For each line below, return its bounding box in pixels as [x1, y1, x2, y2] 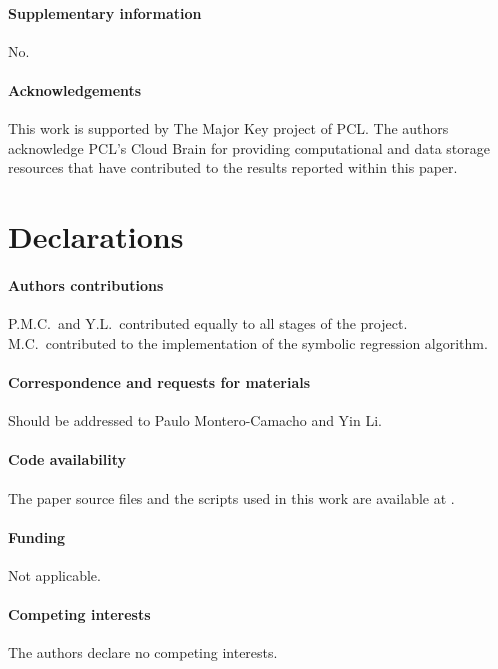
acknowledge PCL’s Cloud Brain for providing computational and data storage [8, 137, 490, 158]
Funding [8, 526, 66, 547]
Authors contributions [8, 274, 164, 295]
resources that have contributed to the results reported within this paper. [8, 157, 458, 178]
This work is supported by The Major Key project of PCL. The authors [8, 118, 449, 139]
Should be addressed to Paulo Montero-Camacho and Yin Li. [8, 410, 382, 431]
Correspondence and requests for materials [8, 371, 311, 392]
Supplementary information [8, 2, 202, 23]
